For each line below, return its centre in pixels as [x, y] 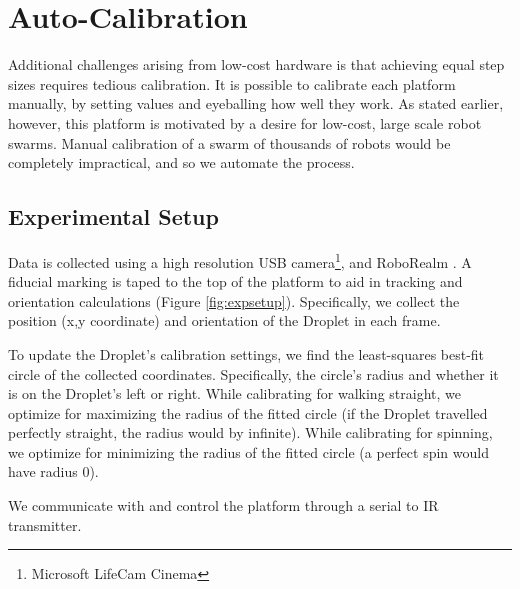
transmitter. [45, 524]
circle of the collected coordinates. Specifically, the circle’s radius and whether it [253, 373]
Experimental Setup [113, 216]
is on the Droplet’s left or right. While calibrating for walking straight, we [234, 393]
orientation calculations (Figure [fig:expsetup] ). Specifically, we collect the [234, 300]
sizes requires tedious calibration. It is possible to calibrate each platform [232, 83]
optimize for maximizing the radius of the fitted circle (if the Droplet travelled [248, 412]
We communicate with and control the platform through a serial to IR [223, 505]
